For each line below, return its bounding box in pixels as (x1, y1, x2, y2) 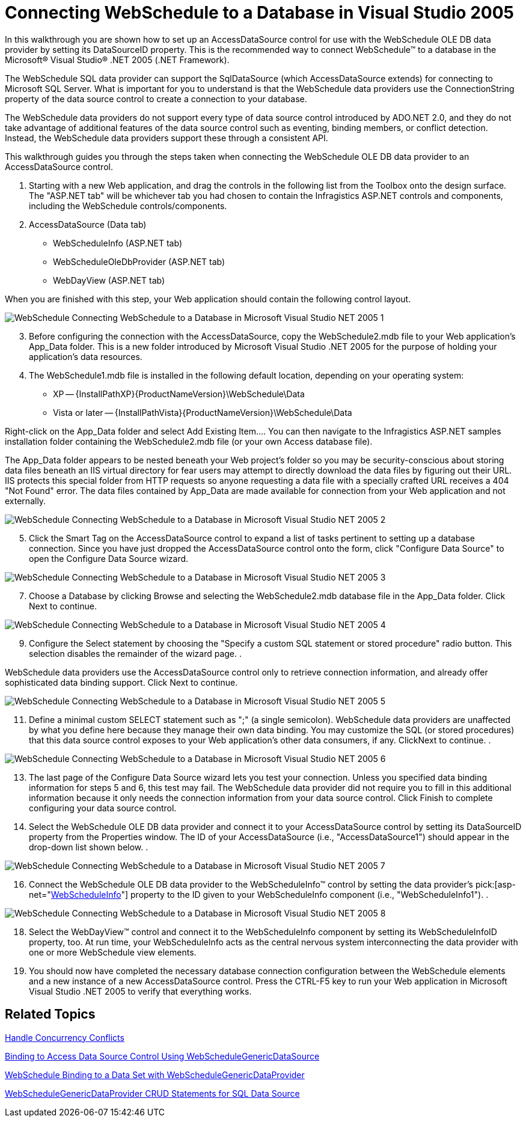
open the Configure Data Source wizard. (29, 553, 189, 564)
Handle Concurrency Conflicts (5, 1032, 124, 1043)
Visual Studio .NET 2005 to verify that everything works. (29, 986, 252, 996)
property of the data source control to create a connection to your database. (5, 93, 307, 104)
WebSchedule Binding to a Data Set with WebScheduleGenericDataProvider (5, 1069, 305, 1080)
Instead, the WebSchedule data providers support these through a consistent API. (5, 132, 328, 143)
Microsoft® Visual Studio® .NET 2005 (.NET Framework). (5, 54, 230, 65)
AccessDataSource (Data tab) (29, 219, 147, 230)
